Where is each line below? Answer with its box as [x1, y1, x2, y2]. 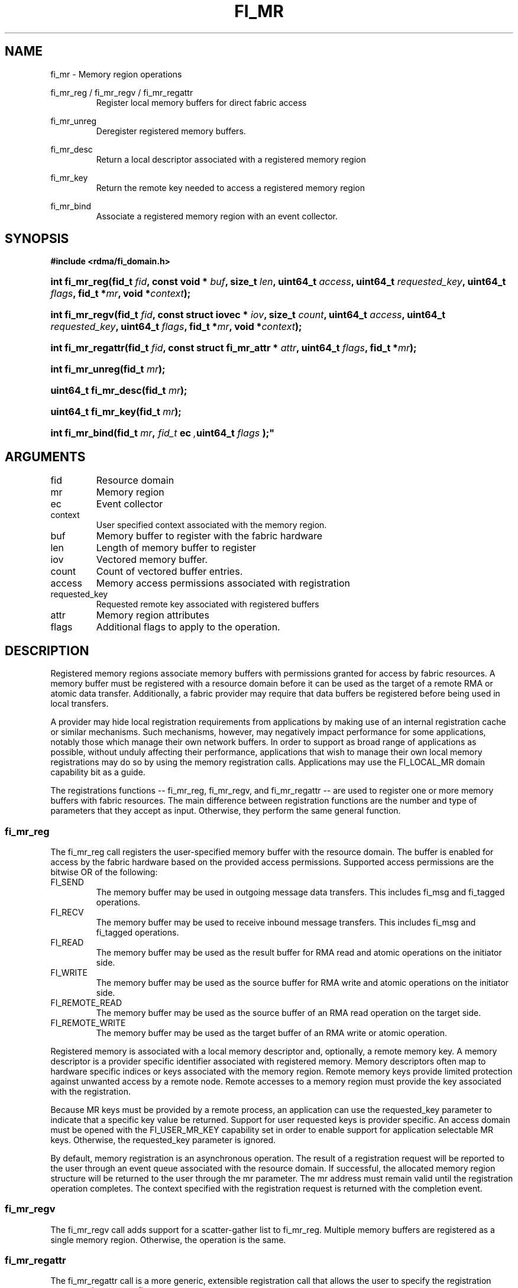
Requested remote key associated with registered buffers [96, 599, 319, 610]
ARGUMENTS [5, 449, 86, 464]
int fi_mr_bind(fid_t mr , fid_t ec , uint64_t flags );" [50, 427, 275, 439]
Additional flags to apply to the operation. [96, 621, 280, 633]
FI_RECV [50, 907, 84, 917]
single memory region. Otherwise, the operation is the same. [50, 1234, 286, 1245]
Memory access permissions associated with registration [96, 577, 350, 590]
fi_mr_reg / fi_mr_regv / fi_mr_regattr [50, 87, 193, 98]
